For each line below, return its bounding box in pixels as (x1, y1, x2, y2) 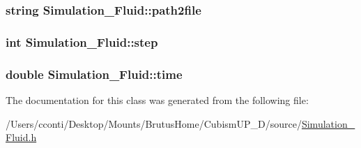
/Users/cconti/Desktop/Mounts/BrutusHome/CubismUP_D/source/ (6, 116, 302, 131)
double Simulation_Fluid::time (6, 65, 183, 82)
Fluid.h (6, 130, 37, 145)
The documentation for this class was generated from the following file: (6, 92, 309, 107)
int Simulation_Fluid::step (6, 33, 158, 50)
